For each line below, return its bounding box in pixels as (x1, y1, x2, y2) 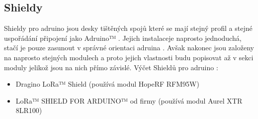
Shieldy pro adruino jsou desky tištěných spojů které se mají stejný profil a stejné (4, 23, 253, 33)
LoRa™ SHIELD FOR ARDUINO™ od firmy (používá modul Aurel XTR (15, 95, 243, 106)
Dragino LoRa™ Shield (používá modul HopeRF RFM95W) (15, 79, 199, 89)
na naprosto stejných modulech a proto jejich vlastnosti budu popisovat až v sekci (4, 52, 254, 62)
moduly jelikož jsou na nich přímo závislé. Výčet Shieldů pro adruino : (4, 62, 218, 72)
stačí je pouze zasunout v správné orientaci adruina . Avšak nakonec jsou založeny (4, 42, 254, 53)
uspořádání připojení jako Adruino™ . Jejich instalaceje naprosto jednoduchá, (4, 32, 242, 43)
